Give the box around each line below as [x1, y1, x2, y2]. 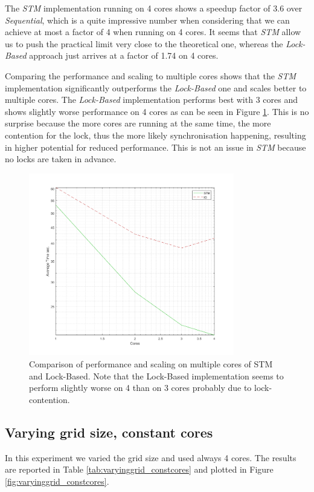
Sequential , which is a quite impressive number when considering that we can [5, 13, 290, 26]
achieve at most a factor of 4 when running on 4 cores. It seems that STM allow [5, 25, 301, 38]
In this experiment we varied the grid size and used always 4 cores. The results [5, 451, 296, 464]
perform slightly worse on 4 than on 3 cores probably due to [29, 381, 252, 394]
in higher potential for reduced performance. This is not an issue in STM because [5, 140, 306, 153]
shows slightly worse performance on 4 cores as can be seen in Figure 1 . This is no [5, 105, 309, 117]
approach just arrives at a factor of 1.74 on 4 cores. [29, 49, 219, 62]
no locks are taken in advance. [5, 153, 117, 165]
